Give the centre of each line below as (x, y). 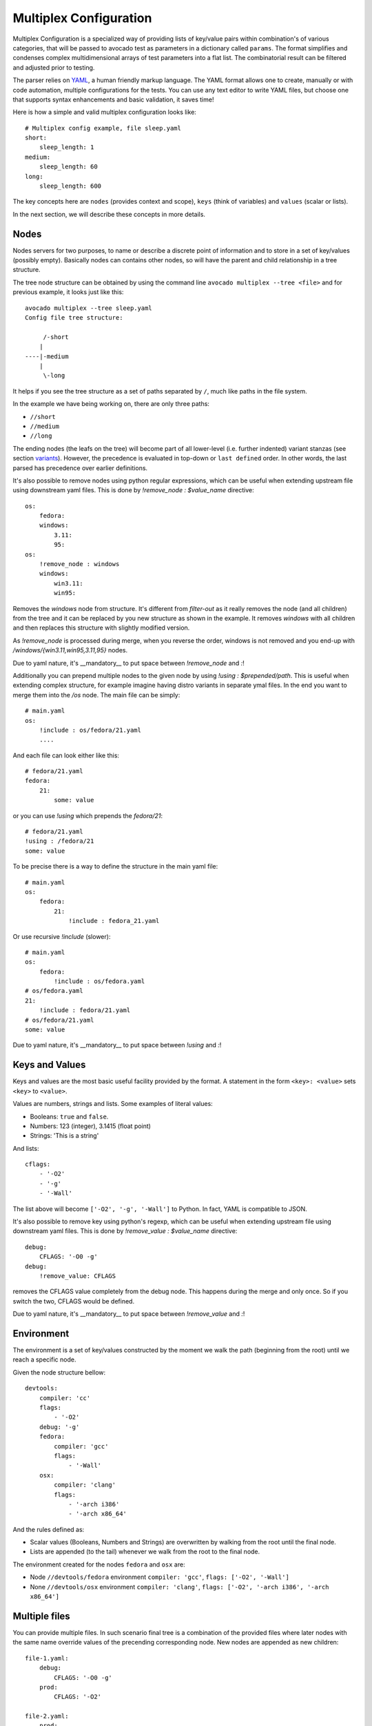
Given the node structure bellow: (59, 1372)
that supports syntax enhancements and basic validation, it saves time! (113, 99)
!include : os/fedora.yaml (100, 981)
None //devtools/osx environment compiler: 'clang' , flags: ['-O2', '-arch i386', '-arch (180, 1587)
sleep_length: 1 (66, 147)
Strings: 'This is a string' (64, 1136)
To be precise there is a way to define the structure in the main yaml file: (115, 866)
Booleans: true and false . (69, 1116)
